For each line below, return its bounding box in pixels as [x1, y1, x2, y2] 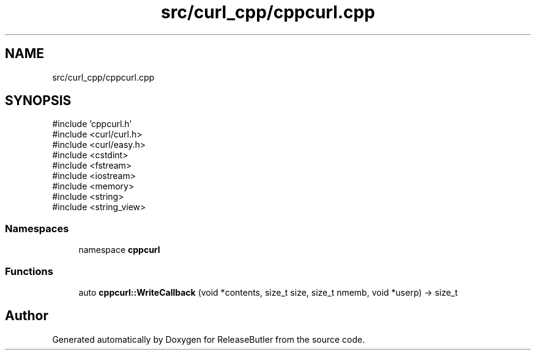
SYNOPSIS [5, 93, 72, 109]
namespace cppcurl [78, 244, 160, 255]
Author [5, 308, 48, 324]
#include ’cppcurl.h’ [52, 119, 132, 130]
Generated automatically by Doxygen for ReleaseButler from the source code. [52, 334, 365, 345]
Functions [5, 265, 53, 277]
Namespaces [5, 222, 69, 235]
